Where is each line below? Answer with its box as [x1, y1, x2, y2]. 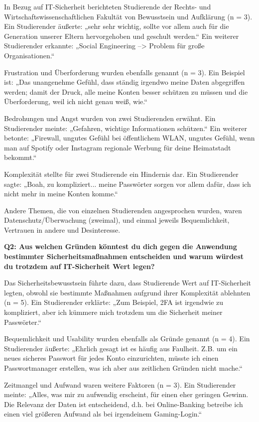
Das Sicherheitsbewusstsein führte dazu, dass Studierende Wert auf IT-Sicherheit [4, 278, 252, 288]
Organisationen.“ [4, 50, 55, 60]
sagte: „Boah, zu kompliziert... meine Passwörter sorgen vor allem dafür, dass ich [4, 178, 251, 189]
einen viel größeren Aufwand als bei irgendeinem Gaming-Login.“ [4, 409, 202, 419]
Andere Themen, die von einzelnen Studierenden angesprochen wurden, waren [4, 205, 242, 215]
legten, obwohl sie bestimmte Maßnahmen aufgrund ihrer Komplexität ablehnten [4, 287, 251, 297]
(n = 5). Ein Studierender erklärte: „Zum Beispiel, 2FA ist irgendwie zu [4, 297, 224, 307]
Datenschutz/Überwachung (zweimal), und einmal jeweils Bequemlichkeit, [4, 215, 230, 225]
